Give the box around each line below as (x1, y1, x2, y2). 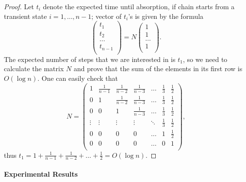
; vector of (91, 11, 122, 21)
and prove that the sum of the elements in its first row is (73, 63, 243, 74)
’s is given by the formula (128, 11, 204, 21)
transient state (4, 11, 47, 21)
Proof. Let (4, 1, 34, 11)
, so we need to (182, 54, 228, 64)
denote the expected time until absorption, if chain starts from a (43, 1, 235, 11)
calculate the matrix (4, 63, 64, 74)
